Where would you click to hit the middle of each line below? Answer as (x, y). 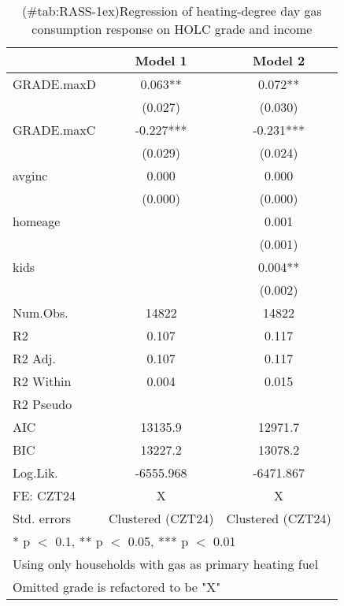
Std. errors (42, 518)
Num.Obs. (41, 312)
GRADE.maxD (54, 84)
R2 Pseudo (43, 404)
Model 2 (279, 60)
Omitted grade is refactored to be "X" (117, 587)
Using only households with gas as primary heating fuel (166, 564)
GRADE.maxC (54, 130)
